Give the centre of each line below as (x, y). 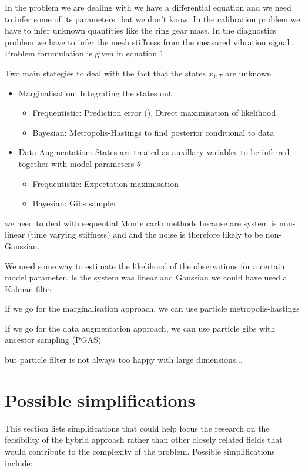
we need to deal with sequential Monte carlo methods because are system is (141, 223)
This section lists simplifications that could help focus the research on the (137, 428)
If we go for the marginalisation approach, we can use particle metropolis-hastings (152, 308)
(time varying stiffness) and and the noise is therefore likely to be (145, 234)
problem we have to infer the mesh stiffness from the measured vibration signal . (150, 41)
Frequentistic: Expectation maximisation (105, 183)
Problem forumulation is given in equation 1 (84, 53)
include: (19, 462)
